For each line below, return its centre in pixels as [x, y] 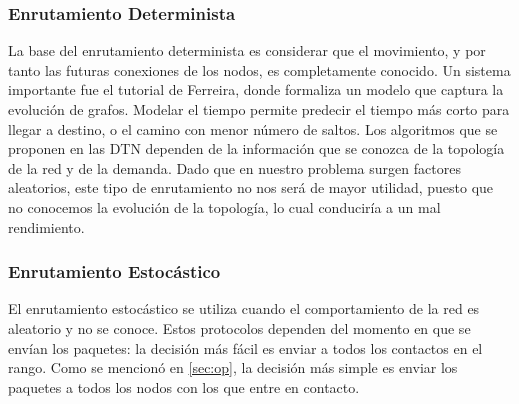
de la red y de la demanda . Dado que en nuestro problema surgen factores [234, 167]
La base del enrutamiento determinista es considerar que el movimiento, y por [247, 50]
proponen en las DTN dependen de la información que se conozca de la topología [256, 148]
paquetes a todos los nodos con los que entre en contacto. [184, 386]
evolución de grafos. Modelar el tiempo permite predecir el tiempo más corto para [259, 109]
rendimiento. [46, 226]
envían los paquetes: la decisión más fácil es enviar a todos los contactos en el [245, 347]
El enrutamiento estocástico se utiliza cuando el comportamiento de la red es [244, 308]
